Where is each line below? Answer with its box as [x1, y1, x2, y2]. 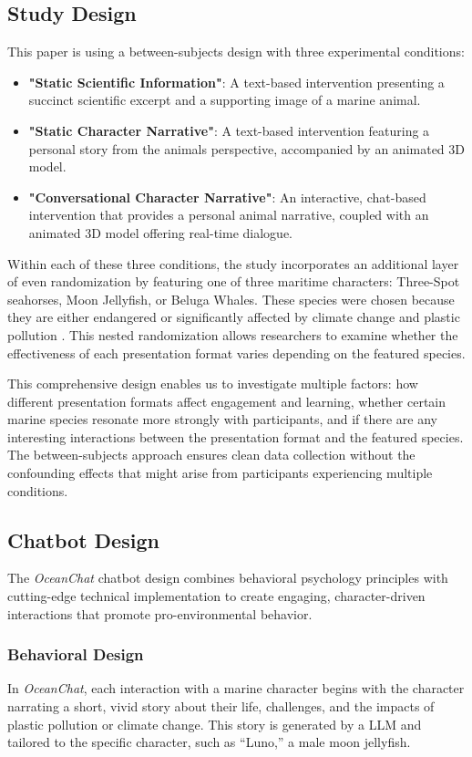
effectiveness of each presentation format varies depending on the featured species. [7, 343, 466, 362]
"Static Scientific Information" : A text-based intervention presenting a [28, 72, 445, 91]
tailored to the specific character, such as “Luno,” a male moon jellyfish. [7, 732, 411, 752]
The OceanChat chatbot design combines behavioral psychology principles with [7, 568, 448, 587]
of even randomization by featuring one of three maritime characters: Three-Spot [7, 272, 460, 291]
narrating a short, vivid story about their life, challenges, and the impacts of [7, 697, 435, 716]
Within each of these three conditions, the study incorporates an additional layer [7, 254, 459, 273]
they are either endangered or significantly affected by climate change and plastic [7, 307, 460, 327]
